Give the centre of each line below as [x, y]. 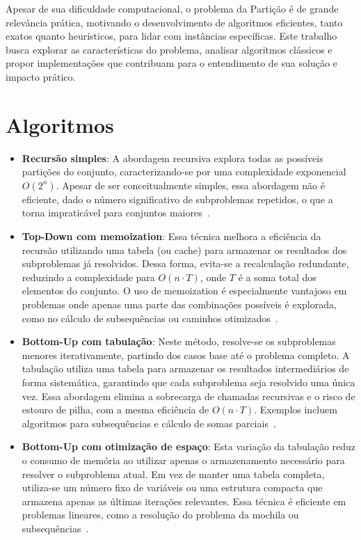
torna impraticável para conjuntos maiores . [116, 213]
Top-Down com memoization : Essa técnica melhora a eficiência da [171, 236]
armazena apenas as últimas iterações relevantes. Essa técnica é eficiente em [184, 501]
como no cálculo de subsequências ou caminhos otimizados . [150, 318]
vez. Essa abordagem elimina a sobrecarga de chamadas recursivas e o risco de [188, 396]
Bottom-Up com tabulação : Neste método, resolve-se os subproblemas [179, 341]
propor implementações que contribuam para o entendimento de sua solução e [171, 63]
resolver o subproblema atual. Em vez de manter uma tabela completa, [173, 474]
